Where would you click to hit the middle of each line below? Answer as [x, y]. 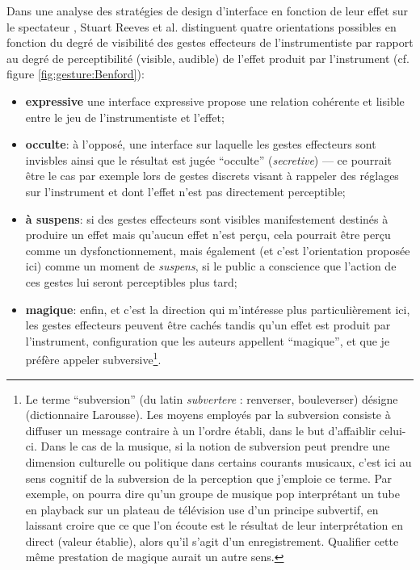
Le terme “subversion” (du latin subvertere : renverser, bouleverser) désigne [212, 398]
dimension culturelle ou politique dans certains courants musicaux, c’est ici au [218, 461]
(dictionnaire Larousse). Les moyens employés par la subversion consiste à [208, 415]
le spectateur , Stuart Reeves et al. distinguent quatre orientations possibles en [202, 26]
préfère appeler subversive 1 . [93, 358]
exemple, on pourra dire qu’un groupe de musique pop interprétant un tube [212, 494]
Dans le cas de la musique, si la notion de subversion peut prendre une [215, 446]
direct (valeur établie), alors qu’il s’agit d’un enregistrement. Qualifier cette [212, 541]
